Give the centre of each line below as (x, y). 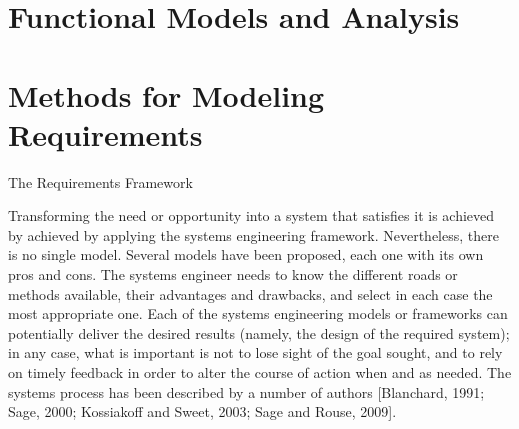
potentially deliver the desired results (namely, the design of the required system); (259, 332)
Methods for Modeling (166, 94)
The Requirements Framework (100, 181)
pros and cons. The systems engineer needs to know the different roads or (233, 274)
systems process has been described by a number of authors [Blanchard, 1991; (246, 391)
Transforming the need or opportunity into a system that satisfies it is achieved (251, 215)
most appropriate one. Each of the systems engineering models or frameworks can (258, 313)
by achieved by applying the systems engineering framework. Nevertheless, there (253, 234)
